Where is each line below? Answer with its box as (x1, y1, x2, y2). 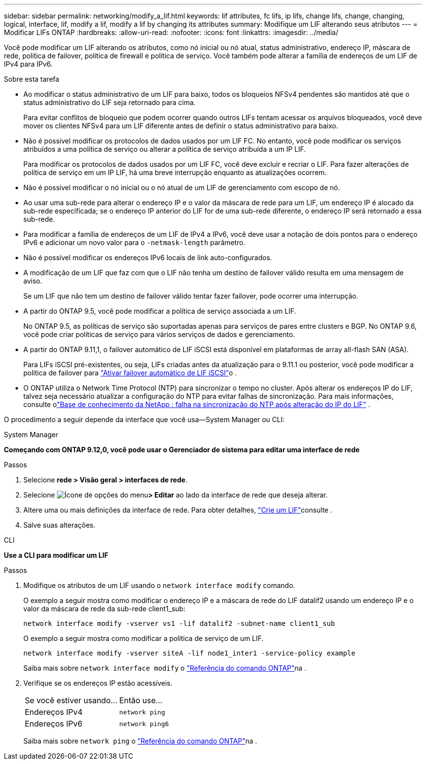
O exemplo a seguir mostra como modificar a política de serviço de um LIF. (23, 634, 264, 642)
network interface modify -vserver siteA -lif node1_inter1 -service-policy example (23, 649, 355, 657)
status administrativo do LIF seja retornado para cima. (23, 98, 196, 107)
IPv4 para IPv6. (4, 60, 53, 68)
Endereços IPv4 (25, 707, 83, 717)
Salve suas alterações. (23, 521, 96, 529)
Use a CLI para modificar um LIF (4, 551, 108, 559)
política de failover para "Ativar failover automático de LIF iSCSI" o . (23, 369, 237, 377)
